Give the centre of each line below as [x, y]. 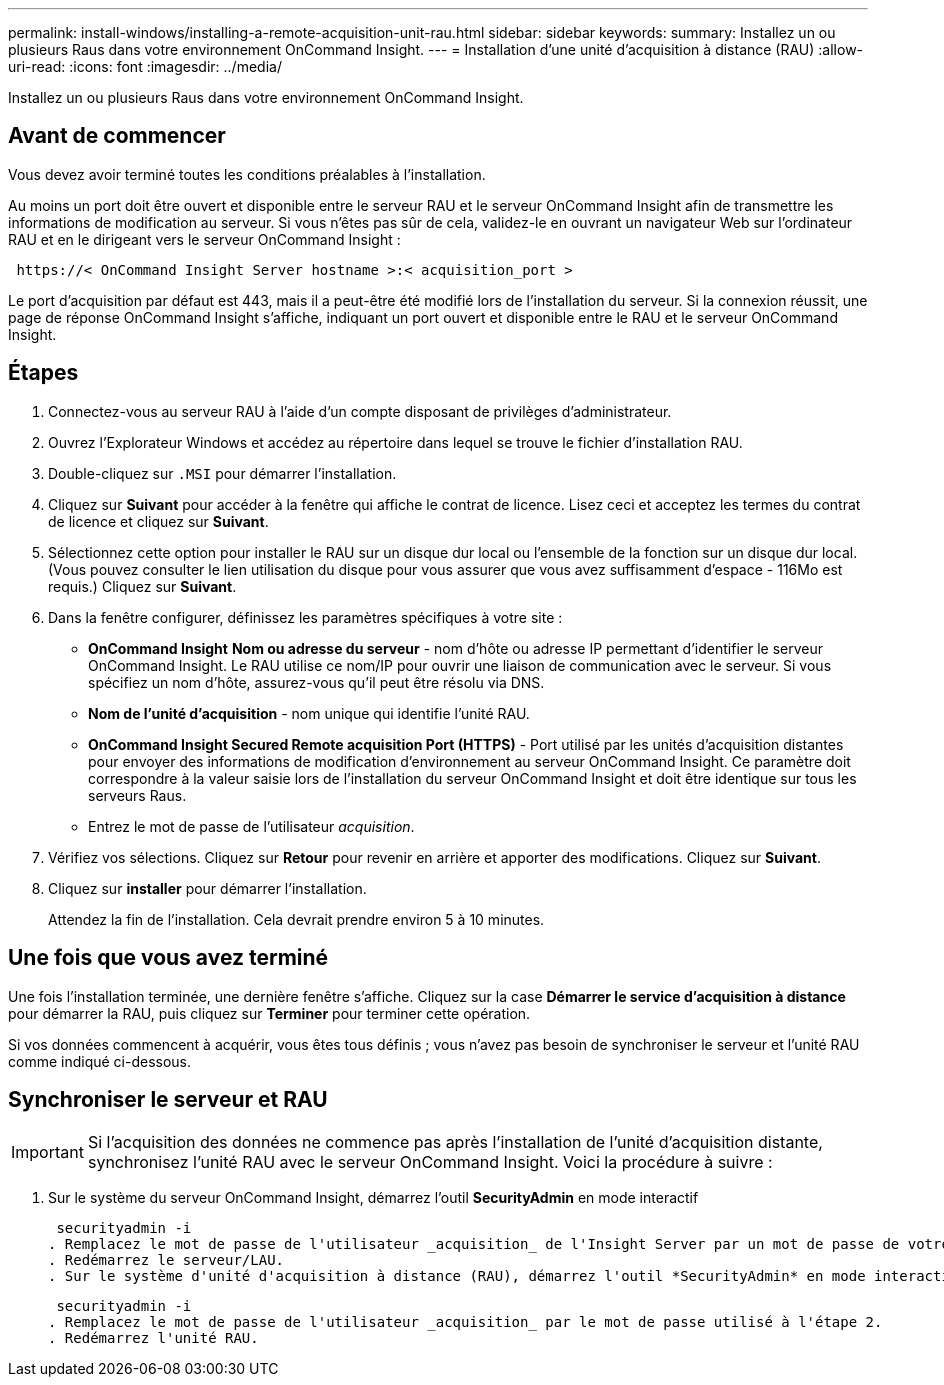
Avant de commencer [117, 136]
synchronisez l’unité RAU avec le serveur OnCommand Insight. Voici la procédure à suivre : [430, 1162]
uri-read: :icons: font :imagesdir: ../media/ [145, 66]
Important [47, 1152]
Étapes [43, 373]
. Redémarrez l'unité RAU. [153, 1338]
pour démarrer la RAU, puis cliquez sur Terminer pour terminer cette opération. [269, 1013]
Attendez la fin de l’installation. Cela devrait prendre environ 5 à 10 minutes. [296, 919]
